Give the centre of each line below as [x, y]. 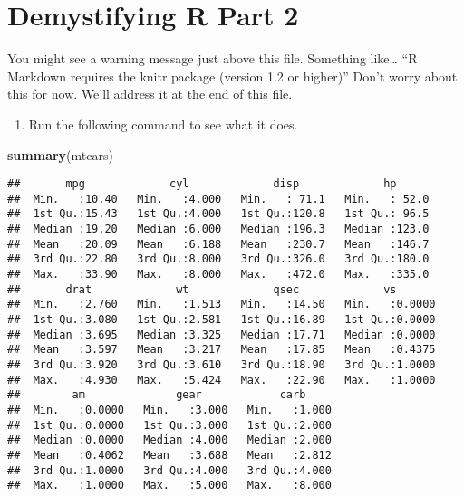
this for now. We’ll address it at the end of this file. [150, 94]
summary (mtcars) [60, 154]
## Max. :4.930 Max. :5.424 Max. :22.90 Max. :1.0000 [222, 380]
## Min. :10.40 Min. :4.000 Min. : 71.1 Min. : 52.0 [218, 199]
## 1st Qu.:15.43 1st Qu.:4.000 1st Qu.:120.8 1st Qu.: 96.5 [218, 214]
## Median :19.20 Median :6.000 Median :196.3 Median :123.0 [218, 229]
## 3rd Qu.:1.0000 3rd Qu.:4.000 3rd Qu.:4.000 [169, 470]
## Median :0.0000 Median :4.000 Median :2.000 [169, 440]
